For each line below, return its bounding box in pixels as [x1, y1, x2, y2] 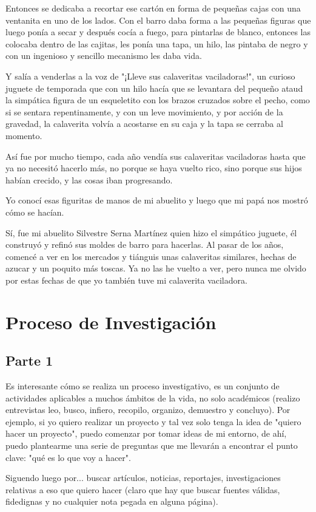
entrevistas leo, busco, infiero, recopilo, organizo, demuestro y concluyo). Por [5, 403, 291, 416]
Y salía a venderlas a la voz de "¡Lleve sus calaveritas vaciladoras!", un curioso [5, 69, 295, 82]
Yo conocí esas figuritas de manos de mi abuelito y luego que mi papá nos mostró [5, 194, 308, 207]
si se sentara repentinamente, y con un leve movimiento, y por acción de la [5, 105, 283, 118]
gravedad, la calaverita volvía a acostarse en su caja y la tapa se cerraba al [5, 117, 283, 130]
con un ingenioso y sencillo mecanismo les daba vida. [5, 49, 202, 62]
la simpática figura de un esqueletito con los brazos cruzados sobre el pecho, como [5, 94, 310, 106]
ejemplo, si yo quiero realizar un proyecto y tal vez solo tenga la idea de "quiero [5, 415, 301, 428]
